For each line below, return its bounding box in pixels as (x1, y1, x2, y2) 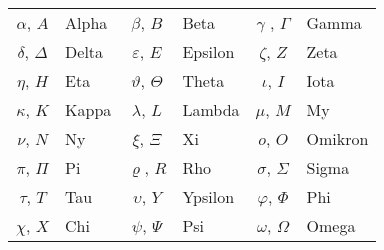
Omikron (306, 127, 369, 150)
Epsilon (182, 40, 235, 63)
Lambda (182, 98, 240, 121)
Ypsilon (182, 185, 235, 208)
